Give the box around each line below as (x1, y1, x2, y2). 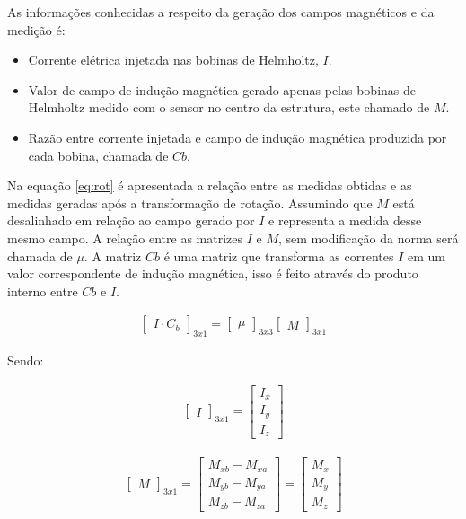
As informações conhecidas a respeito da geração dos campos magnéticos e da (7, 3, 435, 21)
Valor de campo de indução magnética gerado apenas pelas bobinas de (28, 80, 416, 99)
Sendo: (7, 351, 44, 370)
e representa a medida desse (268, 211, 422, 230)
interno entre (7, 281, 78, 300)
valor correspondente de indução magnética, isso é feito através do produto (7, 264, 418, 283)
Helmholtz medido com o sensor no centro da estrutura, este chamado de (28, 98, 430, 117)
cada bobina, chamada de (28, 145, 169, 164)
